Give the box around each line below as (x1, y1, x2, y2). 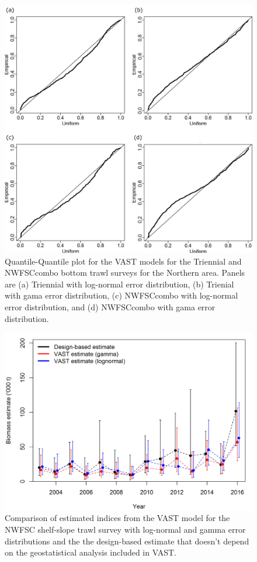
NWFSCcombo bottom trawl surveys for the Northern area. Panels (5, 266, 245, 279)
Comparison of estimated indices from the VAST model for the (5, 512, 230, 524)
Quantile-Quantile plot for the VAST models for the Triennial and (5, 255, 242, 267)
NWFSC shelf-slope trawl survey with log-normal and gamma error (5, 523, 246, 536)
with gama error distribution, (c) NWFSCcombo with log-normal (5, 289, 238, 301)
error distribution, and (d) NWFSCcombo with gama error (5, 300, 216, 313)
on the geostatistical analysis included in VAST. (5, 546, 176, 558)
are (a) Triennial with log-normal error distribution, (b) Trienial (5, 277, 234, 290)
